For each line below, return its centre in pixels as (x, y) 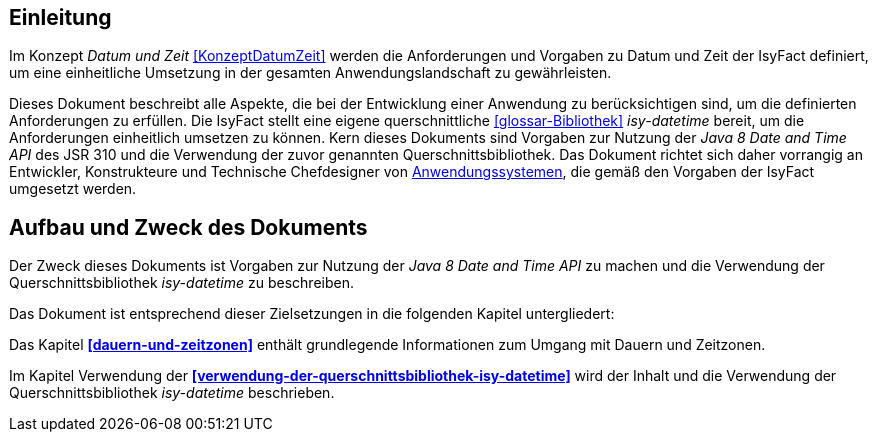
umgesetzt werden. (73, 189)
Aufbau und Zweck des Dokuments (188, 227)
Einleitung (60, 17)
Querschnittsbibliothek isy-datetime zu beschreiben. (181, 283)
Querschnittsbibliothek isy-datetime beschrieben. (172, 393)
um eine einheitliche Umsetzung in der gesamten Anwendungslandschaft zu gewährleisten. (310, 73)
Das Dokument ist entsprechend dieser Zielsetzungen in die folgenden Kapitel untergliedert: (312, 314)
